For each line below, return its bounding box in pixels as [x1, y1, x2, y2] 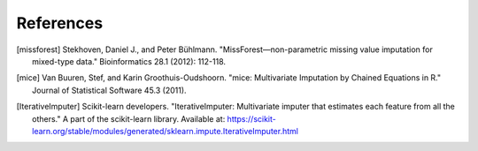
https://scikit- [227, 113, 276, 124]
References [16, 13, 104, 33]
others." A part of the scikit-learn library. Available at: [32, 113, 226, 124]
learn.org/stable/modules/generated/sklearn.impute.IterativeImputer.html [32, 125, 298, 136]
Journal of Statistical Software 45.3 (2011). [32, 85, 187, 95]
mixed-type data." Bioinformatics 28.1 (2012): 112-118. [32, 56, 226, 66]
